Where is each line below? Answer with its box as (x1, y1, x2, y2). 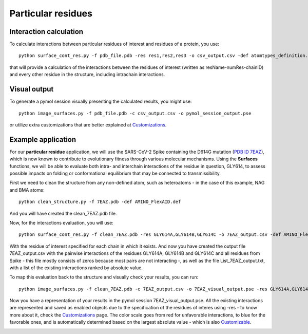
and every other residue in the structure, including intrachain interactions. (9, 71, 165, 78)
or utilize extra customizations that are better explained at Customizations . (9, 121, 167, 128)
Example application (9, 135, 76, 144)
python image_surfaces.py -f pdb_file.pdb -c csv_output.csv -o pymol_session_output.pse (18, 110, 252, 116)
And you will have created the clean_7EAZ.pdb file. (9, 210, 117, 216)
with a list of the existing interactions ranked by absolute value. (9, 265, 143, 271)
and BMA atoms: (9, 187, 45, 193)
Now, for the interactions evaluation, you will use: (9, 219, 114, 226)
